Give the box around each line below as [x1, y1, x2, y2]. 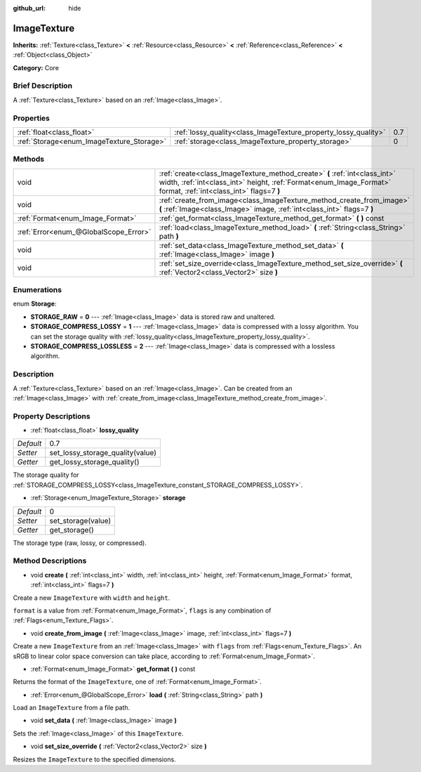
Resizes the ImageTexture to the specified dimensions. [13, 755, 176, 764]
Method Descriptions [13, 556, 87, 565]
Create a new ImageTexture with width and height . [13, 594, 171, 602]
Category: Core [13, 63, 60, 72]
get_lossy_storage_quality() [49, 457, 140, 467]
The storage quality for [13, 471, 80, 479]
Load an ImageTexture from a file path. [13, 703, 131, 712]
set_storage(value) [49, 516, 112, 525]
